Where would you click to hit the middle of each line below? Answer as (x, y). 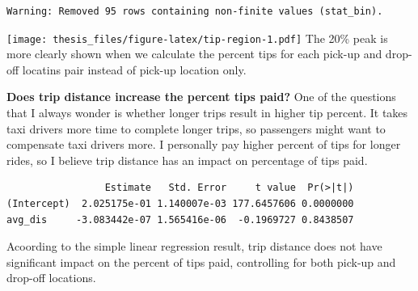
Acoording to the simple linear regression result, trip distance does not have (194, 246)
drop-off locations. (51, 278)
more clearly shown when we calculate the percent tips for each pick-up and (194, 54)
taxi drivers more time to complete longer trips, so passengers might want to (196, 128)
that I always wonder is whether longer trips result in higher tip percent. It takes (207, 113)
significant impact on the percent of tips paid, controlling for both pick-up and (201, 261)
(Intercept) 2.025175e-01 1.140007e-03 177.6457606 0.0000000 (180, 204)
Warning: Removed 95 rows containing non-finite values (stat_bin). (195, 11)
